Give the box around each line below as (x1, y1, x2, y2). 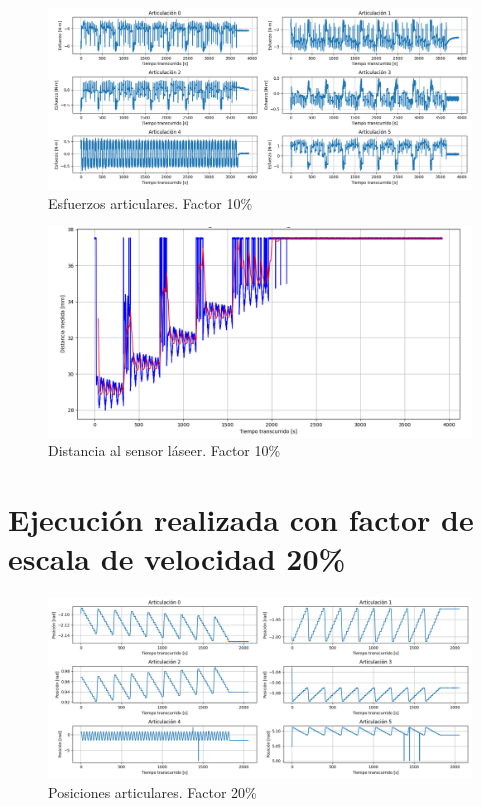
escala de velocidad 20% (8, 538, 346, 579)
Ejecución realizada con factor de (8, 499, 474, 540)
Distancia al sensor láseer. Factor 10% (48, 440, 281, 461)
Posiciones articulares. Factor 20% (48, 782, 257, 803)
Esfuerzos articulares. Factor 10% (48, 192, 253, 213)
